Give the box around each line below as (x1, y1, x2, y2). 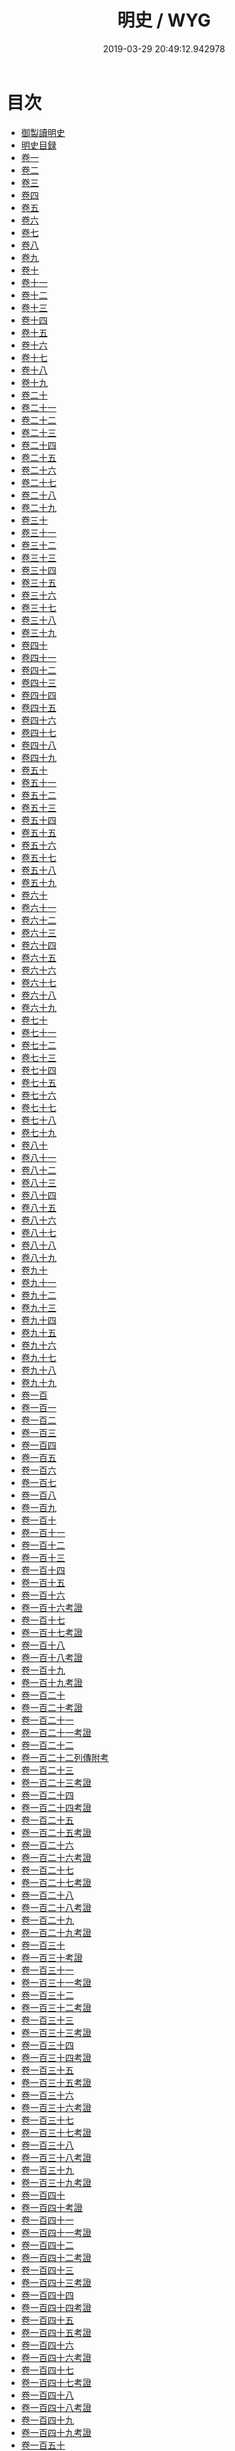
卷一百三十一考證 (20, 1976, 92, 1988)
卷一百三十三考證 (20, 2026, 92, 2038)
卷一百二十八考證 (20, 1901, 92, 1913)
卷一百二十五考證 (20, 1826, 92, 1838)
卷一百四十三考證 (20, 2276, 92, 2288)
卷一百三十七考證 (20, 2126, 92, 2138)
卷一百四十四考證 (20, 2301, 92, 2313)
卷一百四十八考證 (20, 2401, 92, 2413)
